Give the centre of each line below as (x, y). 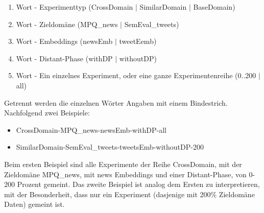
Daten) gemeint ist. (34, 204)
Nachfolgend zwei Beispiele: (47, 113)
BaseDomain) (214, 7)
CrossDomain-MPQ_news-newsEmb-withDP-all (91, 129)
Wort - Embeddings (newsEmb (64, 41)
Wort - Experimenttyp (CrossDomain (75, 7)
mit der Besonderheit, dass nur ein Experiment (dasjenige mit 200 (107, 194)
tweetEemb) (138, 41)
